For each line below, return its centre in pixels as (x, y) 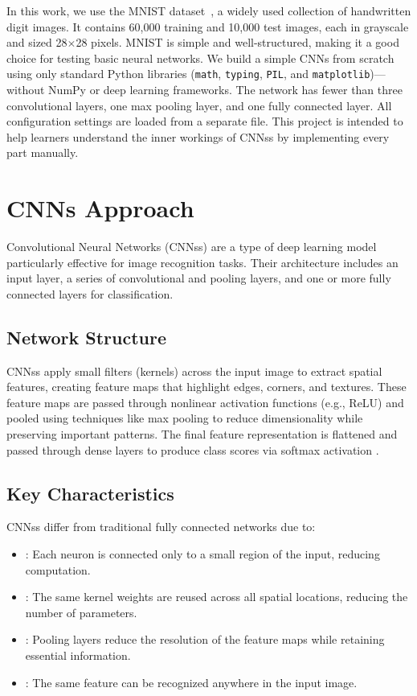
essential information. (78, 655)
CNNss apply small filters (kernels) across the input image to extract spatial (194, 371)
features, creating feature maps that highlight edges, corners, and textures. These (206, 387)
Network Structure (87, 337)
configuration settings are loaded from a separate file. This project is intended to (205, 121)
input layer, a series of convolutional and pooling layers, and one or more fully (199, 278)
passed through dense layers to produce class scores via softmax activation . (193, 449)
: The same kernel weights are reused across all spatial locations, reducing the (217, 597)
